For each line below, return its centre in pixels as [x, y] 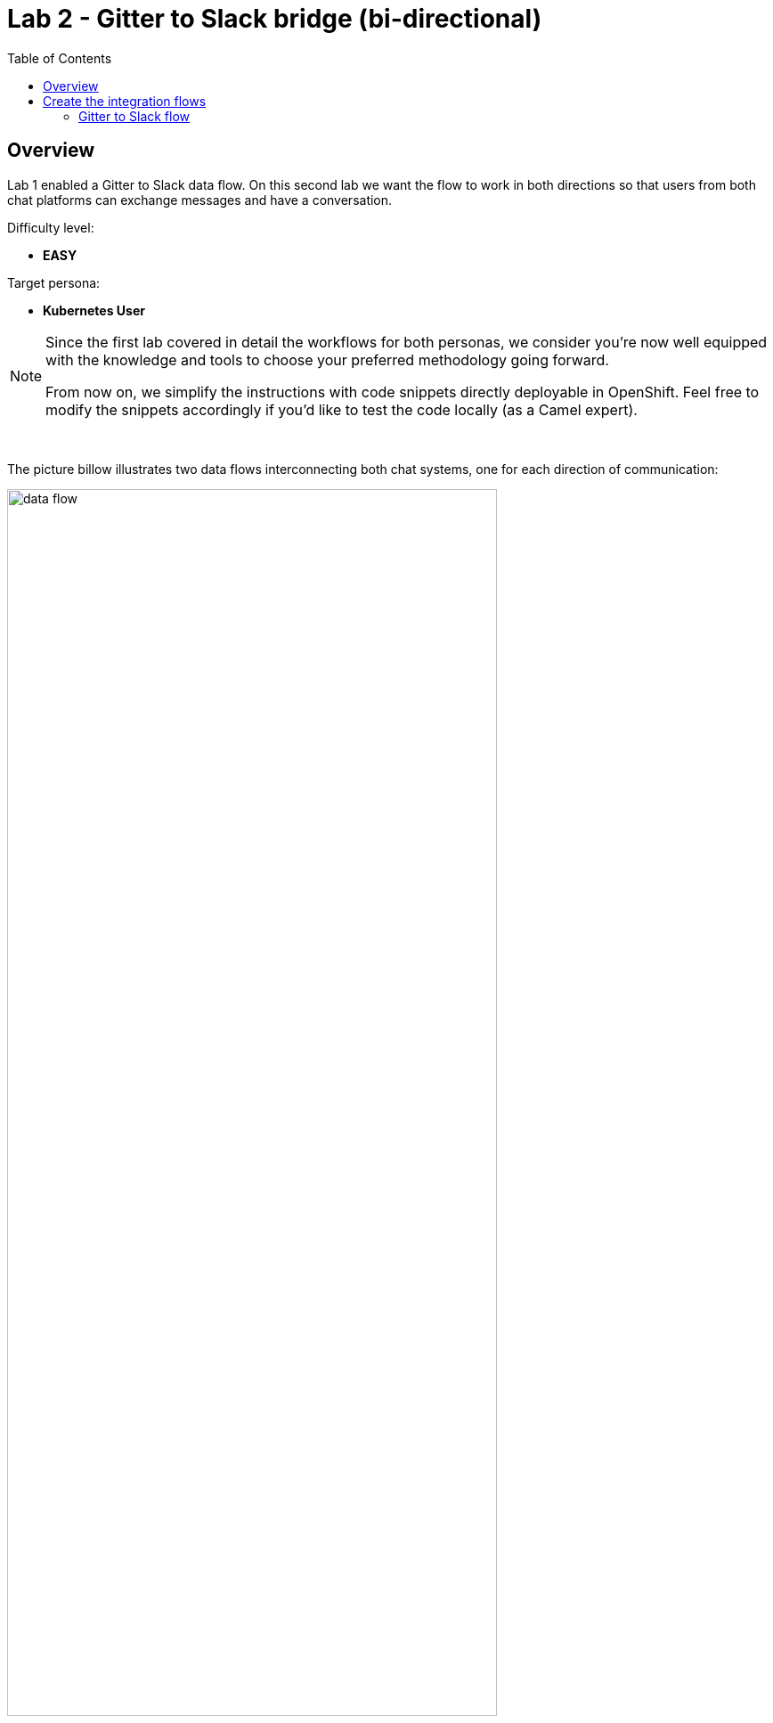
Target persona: [54, 282]
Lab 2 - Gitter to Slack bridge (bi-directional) [275, 19]
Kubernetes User [94, 310]
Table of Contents [60, 58]
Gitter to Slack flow [134, 116]
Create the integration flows [125, 101]
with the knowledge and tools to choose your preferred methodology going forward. [327, 359]
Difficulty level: [51, 227]
